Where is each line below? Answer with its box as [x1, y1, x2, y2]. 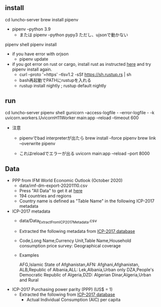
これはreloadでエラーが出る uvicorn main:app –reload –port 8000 [19, 150, 150, 156]
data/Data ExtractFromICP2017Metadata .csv [19, 218, 97, 225]
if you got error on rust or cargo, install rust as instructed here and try [12, 61, 151, 67]
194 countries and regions [19, 193, 72, 199]
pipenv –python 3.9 [12, 26, 51, 32]
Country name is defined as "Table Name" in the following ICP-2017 [19, 198, 155, 204]
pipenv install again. [12, 66, 52, 72]
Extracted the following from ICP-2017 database [19, 292, 115, 297]
